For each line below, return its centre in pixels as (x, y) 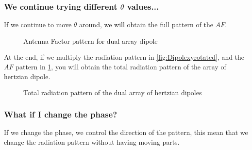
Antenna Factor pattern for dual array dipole (91, 41)
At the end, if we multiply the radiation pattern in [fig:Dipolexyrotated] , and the (124, 57)
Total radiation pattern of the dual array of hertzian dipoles (113, 92)
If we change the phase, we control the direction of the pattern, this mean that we (126, 132)
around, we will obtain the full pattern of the (146, 25)
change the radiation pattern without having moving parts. (92, 142)
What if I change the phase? (61, 114)
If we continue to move (38, 25)
